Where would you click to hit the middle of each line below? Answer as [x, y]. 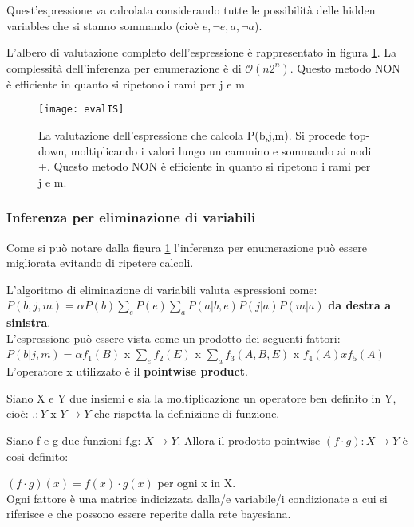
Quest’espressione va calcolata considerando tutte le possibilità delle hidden [191, 10]
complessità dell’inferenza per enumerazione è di [124, 67]
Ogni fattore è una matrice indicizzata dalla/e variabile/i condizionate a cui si [197, 498]
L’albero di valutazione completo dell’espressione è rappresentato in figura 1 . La [201, 52]
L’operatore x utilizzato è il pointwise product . [127, 371]
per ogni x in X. [197, 483]
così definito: [37, 456]
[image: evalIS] [81, 110]
